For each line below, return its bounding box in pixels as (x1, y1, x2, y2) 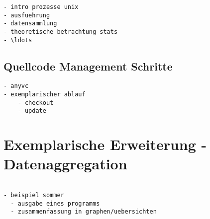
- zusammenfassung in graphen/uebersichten (10, 208, 157, 216)
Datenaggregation (3, 153, 127, 174)
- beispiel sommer (3, 192, 64, 199)
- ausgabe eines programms (10, 200, 100, 207)
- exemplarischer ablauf (3, 91, 86, 98)
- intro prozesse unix (3, 3, 79, 10)
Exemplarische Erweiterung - (3, 134, 207, 154)
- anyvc (3, 82, 29, 90)
